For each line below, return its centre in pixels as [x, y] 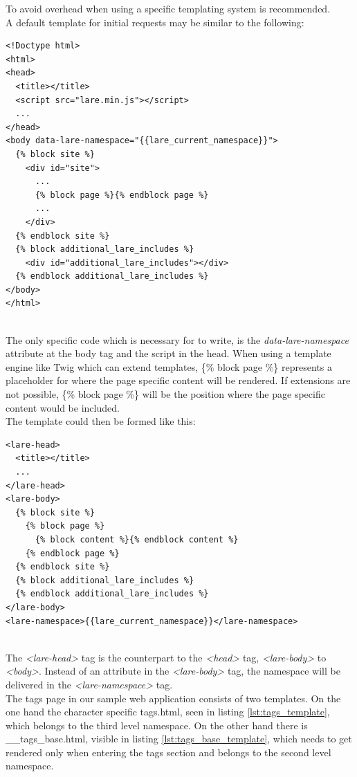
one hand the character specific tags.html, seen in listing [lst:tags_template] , [168, 712]
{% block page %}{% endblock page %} [122, 195]
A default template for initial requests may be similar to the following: [155, 22]
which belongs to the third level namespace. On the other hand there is [157, 725]
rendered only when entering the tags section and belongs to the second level [168, 752]
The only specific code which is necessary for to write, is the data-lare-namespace [177, 339]
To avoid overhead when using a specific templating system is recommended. [168, 8]
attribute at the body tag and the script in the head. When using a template [168, 353]
